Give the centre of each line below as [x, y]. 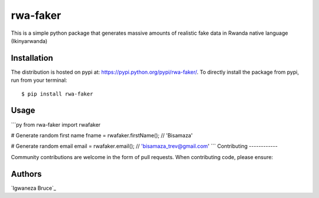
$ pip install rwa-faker [57, 94]
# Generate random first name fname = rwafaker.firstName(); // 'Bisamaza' [102, 135]
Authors [26, 174]
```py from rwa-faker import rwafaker [56, 124]
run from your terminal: [39, 80]
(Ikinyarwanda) [29, 41]
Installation [32, 58]
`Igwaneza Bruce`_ [33, 188]
